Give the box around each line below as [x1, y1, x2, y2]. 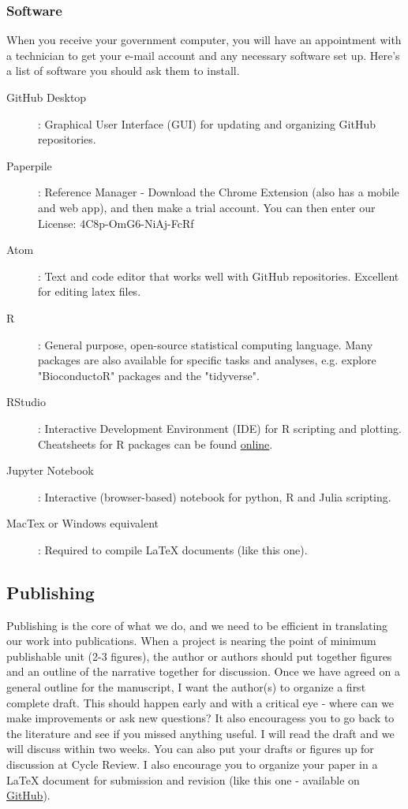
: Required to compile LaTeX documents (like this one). [38, 541, 308, 557]
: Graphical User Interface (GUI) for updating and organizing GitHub [38, 115, 376, 132]
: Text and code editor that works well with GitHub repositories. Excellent [38, 267, 399, 284]
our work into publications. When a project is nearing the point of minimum [6, 632, 376, 649]
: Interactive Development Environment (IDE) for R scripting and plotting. [38, 419, 402, 436]
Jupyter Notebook [6, 462, 94, 479]
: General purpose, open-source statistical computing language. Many [38, 336, 373, 352]
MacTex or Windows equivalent [6, 515, 159, 531]
